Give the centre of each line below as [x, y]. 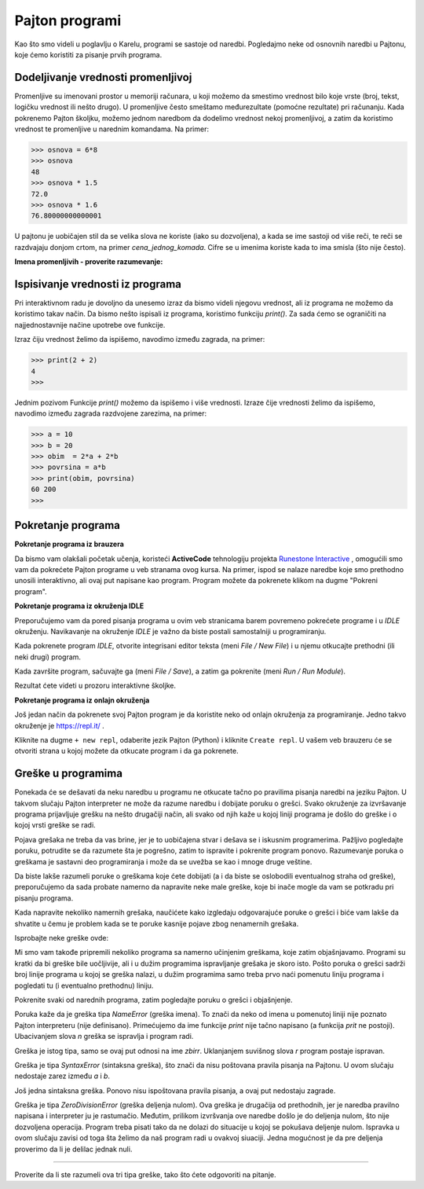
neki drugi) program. [48, 657]
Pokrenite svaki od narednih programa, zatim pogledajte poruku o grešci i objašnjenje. [154, 1000]
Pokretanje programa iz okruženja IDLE [79, 606]
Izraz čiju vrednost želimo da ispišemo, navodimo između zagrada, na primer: [140, 339]
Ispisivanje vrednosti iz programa [98, 284]
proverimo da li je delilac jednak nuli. [73, 1149]
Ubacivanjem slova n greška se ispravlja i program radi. [104, 1037]
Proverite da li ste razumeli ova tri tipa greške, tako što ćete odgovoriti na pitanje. [145, 1175]
